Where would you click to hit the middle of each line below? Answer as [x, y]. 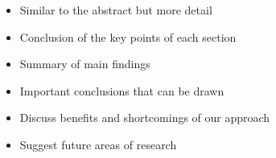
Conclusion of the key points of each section [128, 36]
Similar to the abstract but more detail [116, 10]
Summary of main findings [85, 64]
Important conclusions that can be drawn [122, 90]
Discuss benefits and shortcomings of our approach [145, 117]
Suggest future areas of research [98, 144]
